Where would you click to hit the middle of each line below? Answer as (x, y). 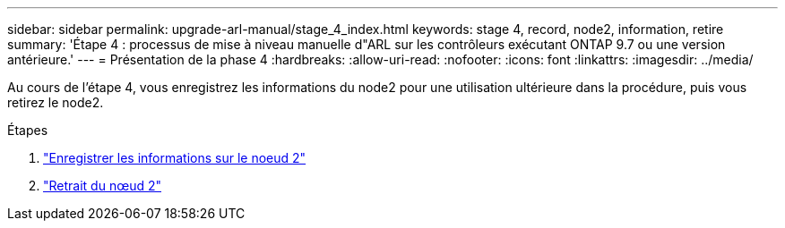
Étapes (28, 130)
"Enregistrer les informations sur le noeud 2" (175, 158)
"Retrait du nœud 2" (103, 186)
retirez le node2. (56, 102)
